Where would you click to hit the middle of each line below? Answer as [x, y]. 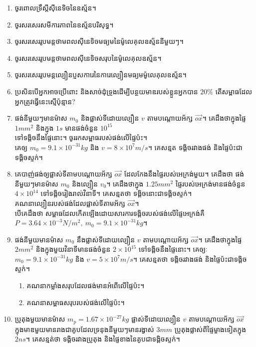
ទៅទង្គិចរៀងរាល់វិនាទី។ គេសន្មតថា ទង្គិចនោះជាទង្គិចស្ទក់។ [116, 193]
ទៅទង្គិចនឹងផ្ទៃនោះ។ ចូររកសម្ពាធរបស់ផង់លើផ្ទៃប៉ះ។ [81, 137]
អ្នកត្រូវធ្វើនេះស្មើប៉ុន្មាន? [45, 101]
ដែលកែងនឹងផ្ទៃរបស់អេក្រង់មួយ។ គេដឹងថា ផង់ [184, 174]
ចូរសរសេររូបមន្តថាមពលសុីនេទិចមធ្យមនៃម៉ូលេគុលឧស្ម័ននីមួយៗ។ [99, 41]
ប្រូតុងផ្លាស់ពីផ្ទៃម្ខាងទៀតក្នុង [210, 329]
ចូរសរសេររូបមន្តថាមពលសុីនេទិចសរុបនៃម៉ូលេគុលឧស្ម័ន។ [88, 58]
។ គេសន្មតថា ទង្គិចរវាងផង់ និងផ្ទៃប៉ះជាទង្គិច [190, 259]
